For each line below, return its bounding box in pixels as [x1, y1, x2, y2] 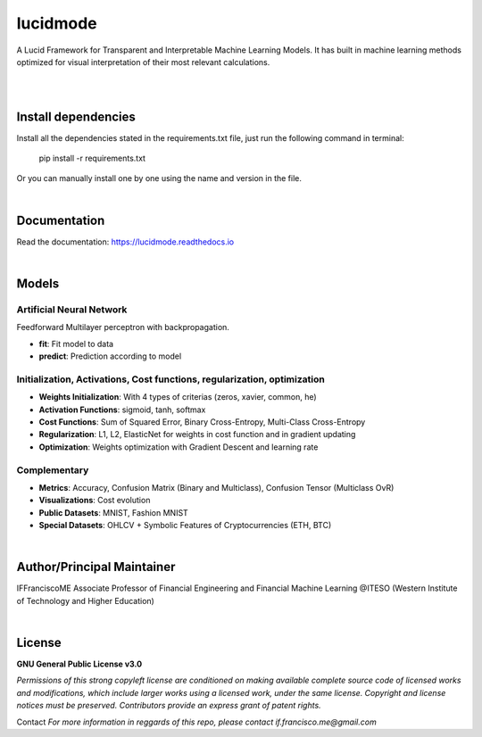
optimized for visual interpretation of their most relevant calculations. [16, 56, 270, 67]
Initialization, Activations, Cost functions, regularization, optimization [16, 373, 325, 385]
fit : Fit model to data [38, 338, 114, 349]
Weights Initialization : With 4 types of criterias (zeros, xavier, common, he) [38, 392, 317, 402]
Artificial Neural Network [16, 303, 128, 316]
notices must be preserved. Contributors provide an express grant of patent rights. [16, 700, 321, 711]
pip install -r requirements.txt [38, 153, 146, 164]
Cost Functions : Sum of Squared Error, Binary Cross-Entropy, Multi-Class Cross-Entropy [38, 416, 366, 427]
